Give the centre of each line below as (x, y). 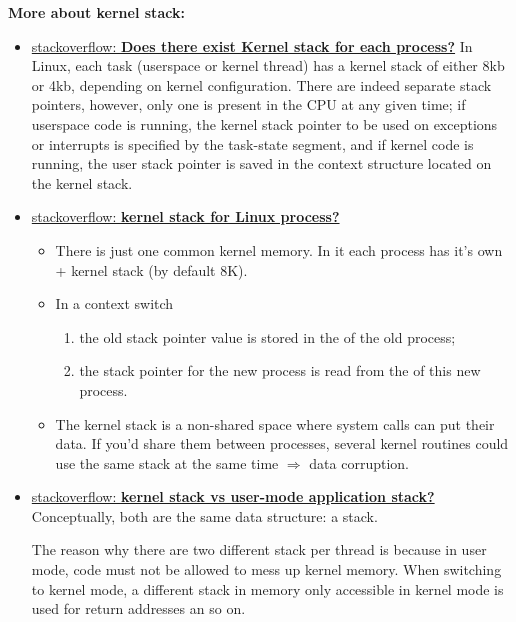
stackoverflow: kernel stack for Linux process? (185, 216)
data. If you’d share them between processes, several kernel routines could (282, 443)
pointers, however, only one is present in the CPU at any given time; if (248, 104)
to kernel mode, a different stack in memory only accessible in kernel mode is (267, 588)
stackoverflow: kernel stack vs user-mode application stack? (233, 496)
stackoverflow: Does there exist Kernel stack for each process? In (252, 45)
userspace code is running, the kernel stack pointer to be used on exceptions (264, 123)
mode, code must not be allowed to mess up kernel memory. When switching (266, 569)
